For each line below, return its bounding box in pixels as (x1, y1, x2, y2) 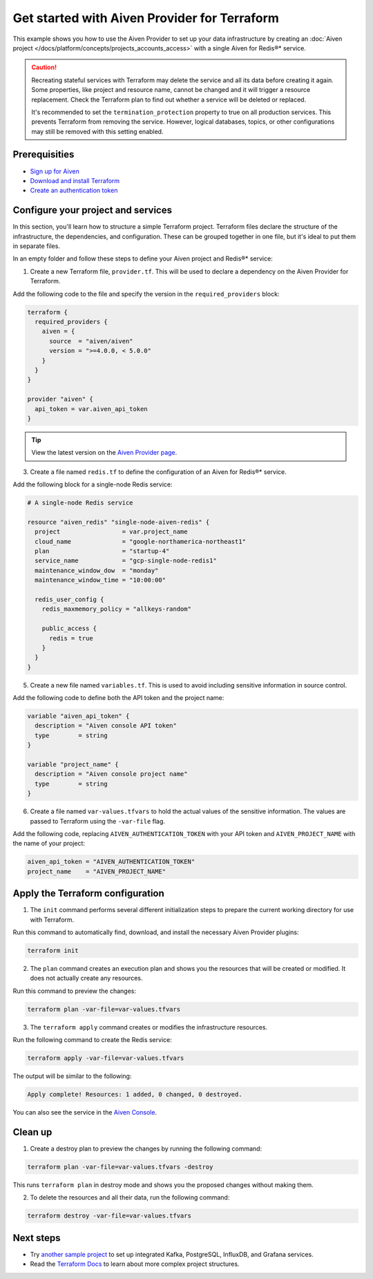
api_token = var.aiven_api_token (35, 405, 148, 413)
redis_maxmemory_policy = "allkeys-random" (41, 605, 191, 613)
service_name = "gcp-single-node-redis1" (35, 557, 217, 565)
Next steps (12, 1232, 61, 1244)
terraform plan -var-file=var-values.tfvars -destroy (27, 1163, 213, 1171)
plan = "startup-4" (35, 547, 170, 555)
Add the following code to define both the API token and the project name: (12, 694, 224, 702)
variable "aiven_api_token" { (27, 712, 130, 720)
